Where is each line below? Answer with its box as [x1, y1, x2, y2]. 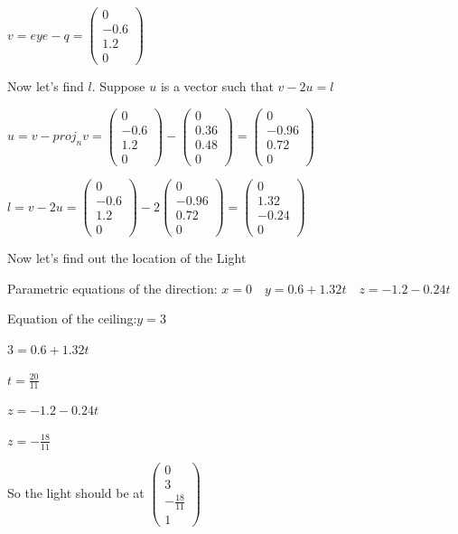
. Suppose [91, 77, 145, 96]
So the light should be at [7, 483, 145, 502]
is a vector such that [160, 77, 274, 96]
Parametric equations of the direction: [7, 278, 218, 297]
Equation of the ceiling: [7, 309, 137, 328]
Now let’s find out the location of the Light [7, 248, 247, 267]
